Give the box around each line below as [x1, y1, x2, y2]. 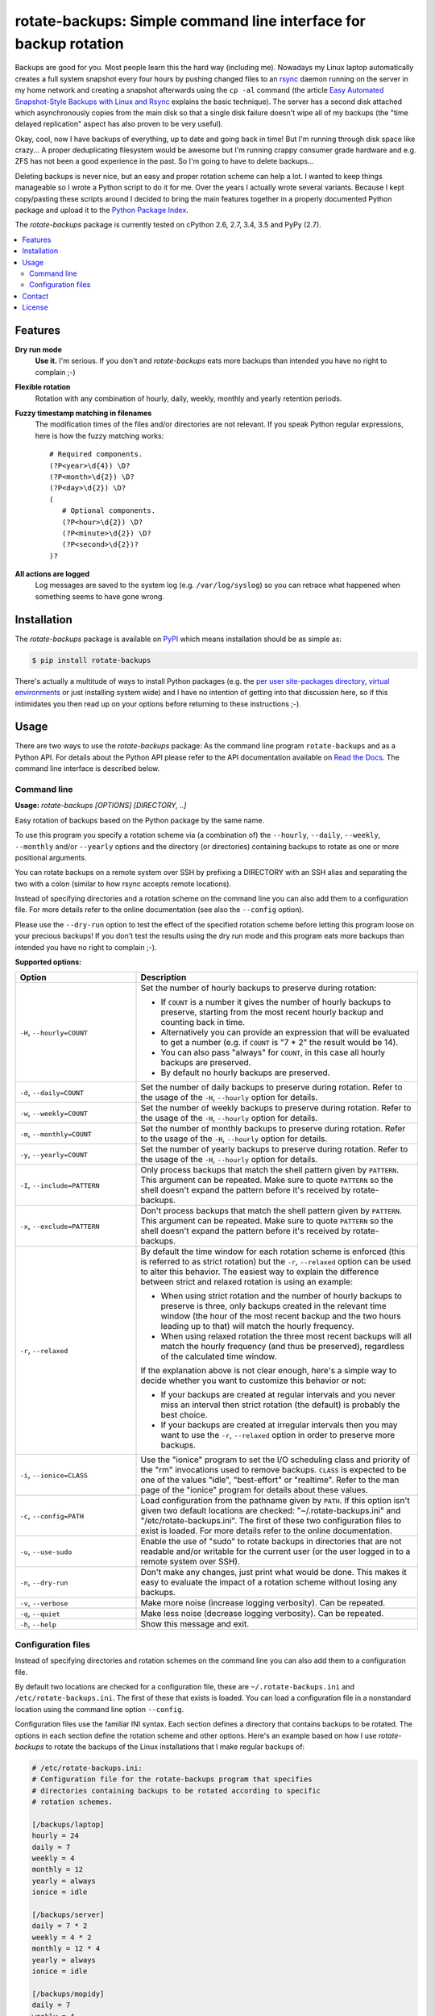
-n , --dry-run [19, 1577, 68, 1588]
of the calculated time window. [160, 1351, 277, 1362]
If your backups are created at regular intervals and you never [160, 1389, 396, 1401]
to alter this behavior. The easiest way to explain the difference [140, 1266, 379, 1277]
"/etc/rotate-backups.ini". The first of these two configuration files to [140, 1515, 402, 1527]
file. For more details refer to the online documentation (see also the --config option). [14, 905, 304, 914]
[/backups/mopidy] [31, 1989, 105, 1998]
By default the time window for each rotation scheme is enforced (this [140, 1246, 406, 1257]
